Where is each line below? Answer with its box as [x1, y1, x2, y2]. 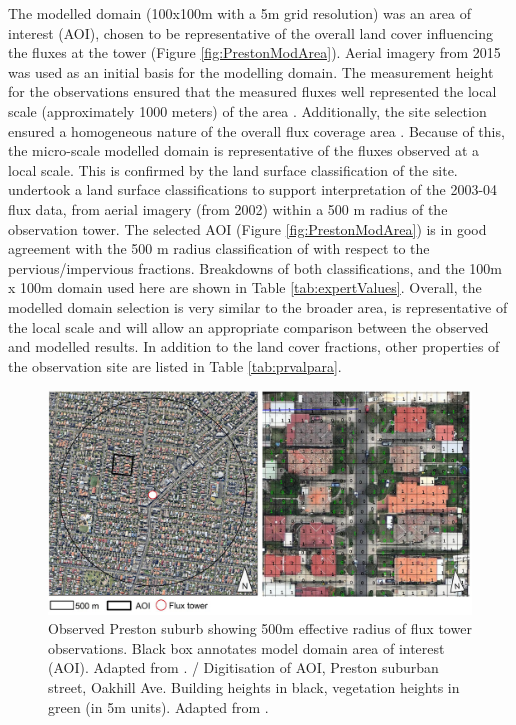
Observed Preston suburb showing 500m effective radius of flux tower [48, 618, 472, 639]
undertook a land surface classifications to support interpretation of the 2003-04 [8, 179, 498, 200]
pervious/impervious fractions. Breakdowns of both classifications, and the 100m [8, 257, 503, 278]
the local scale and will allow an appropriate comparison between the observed [8, 316, 489, 337]
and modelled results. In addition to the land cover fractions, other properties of [8, 336, 500, 357]
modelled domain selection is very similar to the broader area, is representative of [8, 296, 508, 317]
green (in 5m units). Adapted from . [48, 696, 269, 717]
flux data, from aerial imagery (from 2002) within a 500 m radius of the [8, 198, 448, 219]
